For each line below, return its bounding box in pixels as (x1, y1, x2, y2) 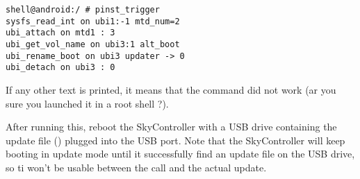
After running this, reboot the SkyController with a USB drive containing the (6, 119, 337, 134)
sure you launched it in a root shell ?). (6, 96, 169, 110)
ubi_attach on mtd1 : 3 (6, 28, 115, 38)
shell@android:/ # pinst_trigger (6, 5, 160, 15)
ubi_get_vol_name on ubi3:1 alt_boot (6, 39, 180, 49)
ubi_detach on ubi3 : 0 (6, 62, 115, 73)
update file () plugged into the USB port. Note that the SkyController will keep (6, 133, 345, 147)
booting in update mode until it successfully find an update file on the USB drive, (6, 146, 355, 161)
